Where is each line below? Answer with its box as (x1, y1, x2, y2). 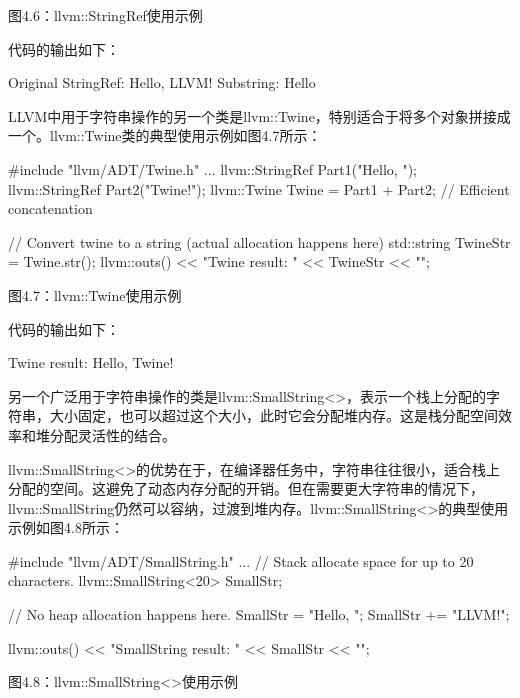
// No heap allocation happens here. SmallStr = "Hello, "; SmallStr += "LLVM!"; (8, 604, 510, 625)
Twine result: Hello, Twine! (8, 352, 174, 373)
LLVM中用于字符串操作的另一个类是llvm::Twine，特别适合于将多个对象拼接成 (8, 105, 511, 126)
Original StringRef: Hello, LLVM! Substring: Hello (8, 72, 316, 93)
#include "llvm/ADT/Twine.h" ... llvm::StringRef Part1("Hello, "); (8, 158, 417, 179)
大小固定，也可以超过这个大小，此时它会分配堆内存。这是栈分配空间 (49, 405, 498, 426)
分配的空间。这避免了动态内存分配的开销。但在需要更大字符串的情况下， (8, 478, 484, 499)
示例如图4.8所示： (8, 517, 124, 538)
